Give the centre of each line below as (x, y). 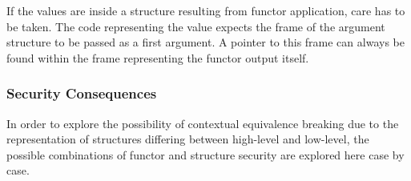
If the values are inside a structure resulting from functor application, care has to (206, 10)
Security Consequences (82, 93)
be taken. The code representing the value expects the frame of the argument (196, 26)
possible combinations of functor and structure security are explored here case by (205, 154)
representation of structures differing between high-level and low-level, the (188, 139)
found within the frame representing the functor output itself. (158, 57)
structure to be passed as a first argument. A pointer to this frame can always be (205, 42)
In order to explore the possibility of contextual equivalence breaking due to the (203, 123)
